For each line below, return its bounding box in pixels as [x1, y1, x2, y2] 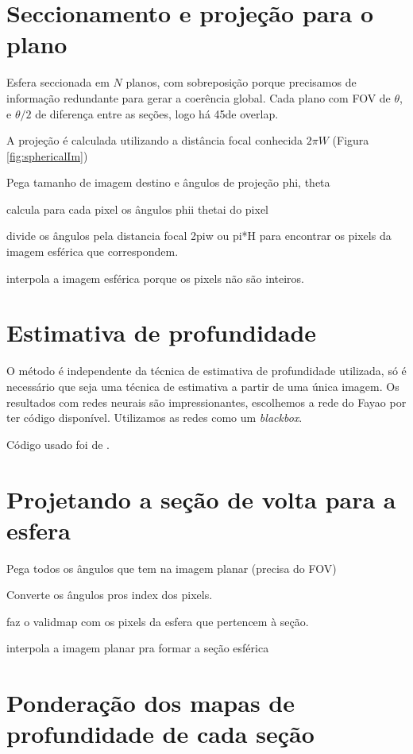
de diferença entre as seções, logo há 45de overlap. [35, 105, 279, 122]
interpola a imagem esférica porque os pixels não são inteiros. [6, 269, 305, 286]
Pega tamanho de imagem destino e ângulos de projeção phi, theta [6, 174, 330, 191]
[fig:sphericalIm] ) [6, 147, 88, 164]
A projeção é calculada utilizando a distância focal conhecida [6, 132, 303, 149]
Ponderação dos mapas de [6, 686, 295, 719]
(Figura [332, 132, 369, 149]
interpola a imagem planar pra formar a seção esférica [6, 640, 269, 656]
